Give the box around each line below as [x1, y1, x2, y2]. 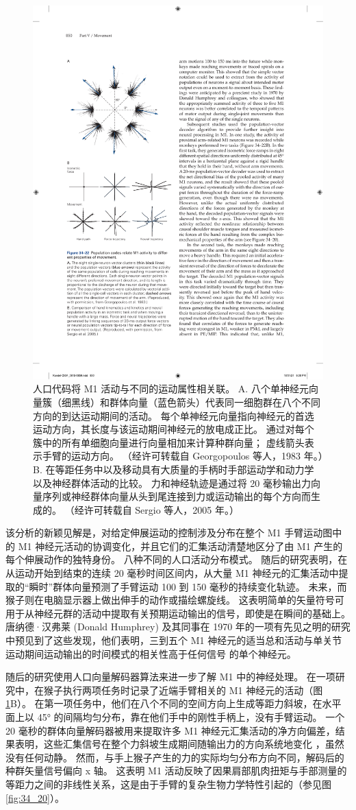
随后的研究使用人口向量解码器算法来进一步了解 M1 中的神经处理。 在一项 [5, 669, 335, 684]
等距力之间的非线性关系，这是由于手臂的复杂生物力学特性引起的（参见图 [5, 776, 331, 791]
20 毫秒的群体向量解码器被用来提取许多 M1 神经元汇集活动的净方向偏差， [5, 723, 335, 737]
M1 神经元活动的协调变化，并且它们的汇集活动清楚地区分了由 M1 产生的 [18, 538, 343, 553]
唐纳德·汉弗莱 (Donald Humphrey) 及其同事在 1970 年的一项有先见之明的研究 [5, 619, 351, 634]
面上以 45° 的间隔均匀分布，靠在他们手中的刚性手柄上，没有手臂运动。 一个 [5, 710, 345, 724]
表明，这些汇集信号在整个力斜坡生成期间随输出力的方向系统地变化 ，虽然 [14, 737, 344, 751]
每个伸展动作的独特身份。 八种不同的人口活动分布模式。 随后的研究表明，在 [5, 552, 348, 567]
